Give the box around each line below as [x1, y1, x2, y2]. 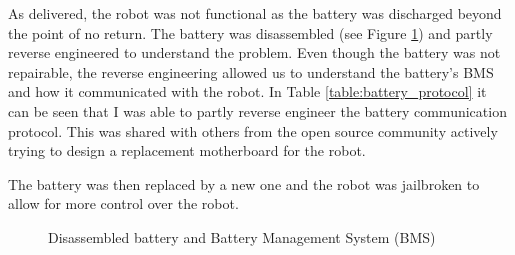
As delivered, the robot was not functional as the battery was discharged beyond [8, 3, 502, 23]
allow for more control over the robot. [8, 193, 239, 214]
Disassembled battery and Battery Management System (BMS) [48, 226, 436, 247]
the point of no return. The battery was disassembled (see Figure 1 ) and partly [8, 22, 493, 43]
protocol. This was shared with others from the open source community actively [8, 120, 498, 141]
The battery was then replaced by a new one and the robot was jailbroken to [8, 173, 480, 194]
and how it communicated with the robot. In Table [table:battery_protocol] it [8, 81, 487, 102]
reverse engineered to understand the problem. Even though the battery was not [8, 42, 501, 63]
